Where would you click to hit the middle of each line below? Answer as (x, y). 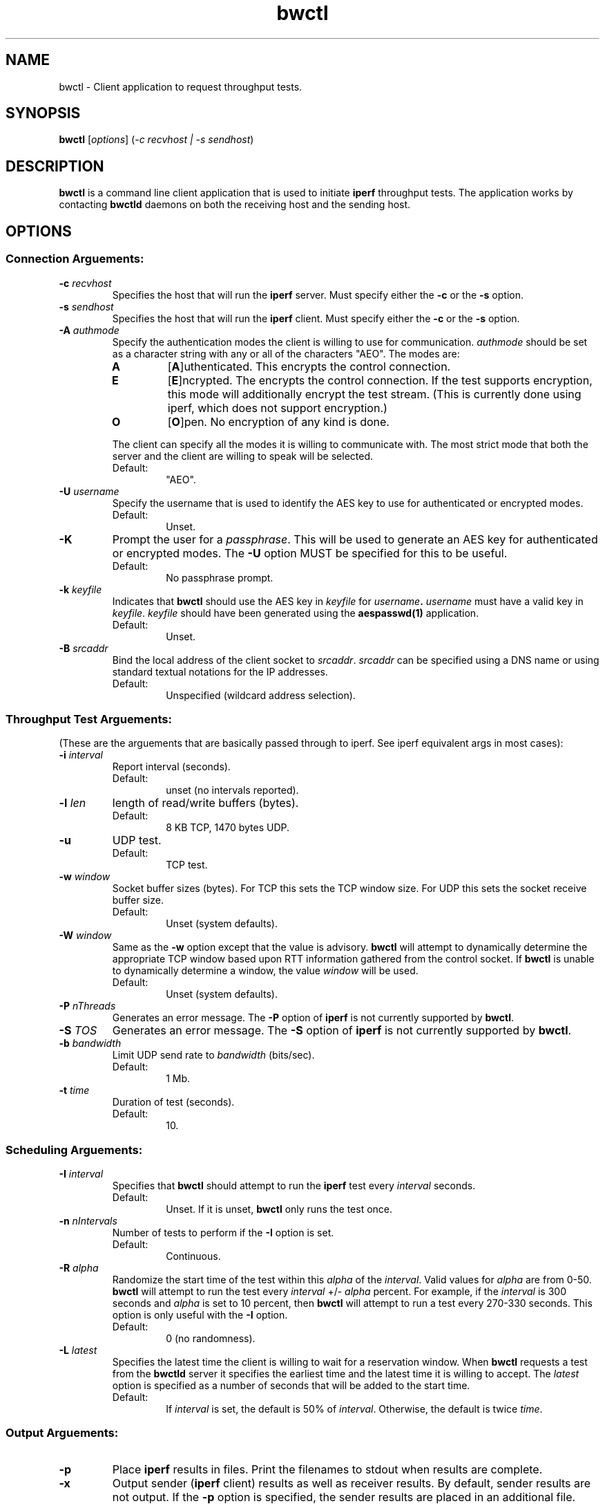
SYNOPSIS (43, 113)
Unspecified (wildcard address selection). (261, 695)
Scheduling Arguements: (74, 1150)
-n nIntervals (88, 1221)
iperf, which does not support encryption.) (277, 408)
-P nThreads (87, 1006)
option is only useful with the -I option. (200, 1315)
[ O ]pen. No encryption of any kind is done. (278, 421)
